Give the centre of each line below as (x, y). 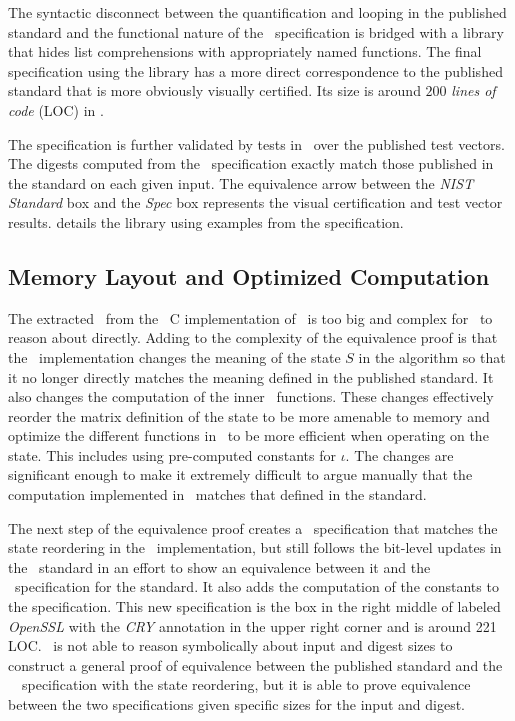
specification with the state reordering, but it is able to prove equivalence (246, 684)
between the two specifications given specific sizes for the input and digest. (237, 704)
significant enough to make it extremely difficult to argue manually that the (240, 474)
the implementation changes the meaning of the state (174, 356)
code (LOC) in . (56, 109)
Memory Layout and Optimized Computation (249, 275)
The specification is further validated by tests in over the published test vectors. (256, 143)
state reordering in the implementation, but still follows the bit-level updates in (255, 547)
